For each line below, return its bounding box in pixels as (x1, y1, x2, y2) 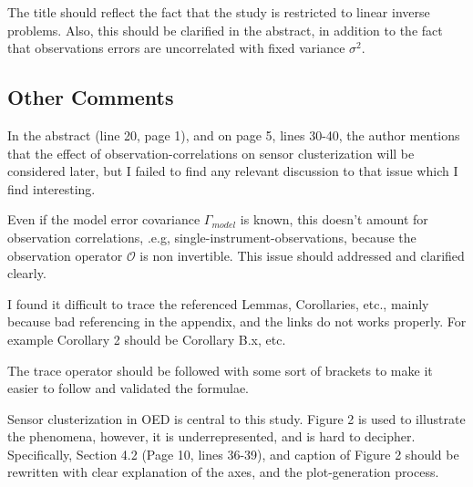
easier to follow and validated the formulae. (7, 378, 249, 398)
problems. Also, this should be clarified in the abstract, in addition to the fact (7, 20, 443, 39)
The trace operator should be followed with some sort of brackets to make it (7, 360, 433, 379)
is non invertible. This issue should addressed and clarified (139, 245, 465, 264)
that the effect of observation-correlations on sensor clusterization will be (7, 143, 415, 162)
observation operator (7, 245, 123, 264)
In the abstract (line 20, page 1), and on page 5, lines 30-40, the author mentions (7, 125, 460, 144)
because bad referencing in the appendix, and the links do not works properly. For (7, 312, 467, 331)
